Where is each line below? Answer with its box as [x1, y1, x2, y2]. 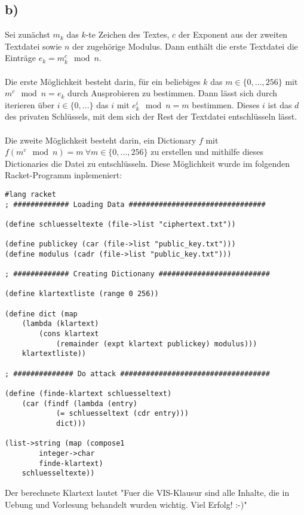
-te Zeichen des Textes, [85, 28, 170, 41]
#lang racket [5, 190, 56, 199]
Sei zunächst [5, 28, 50, 41]
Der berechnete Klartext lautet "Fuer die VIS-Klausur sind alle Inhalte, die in [5, 486, 290, 498]
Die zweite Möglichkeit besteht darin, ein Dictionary [5, 133, 196, 146]
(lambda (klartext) [22, 319, 99, 328]
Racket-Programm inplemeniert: [5, 169, 122, 181]
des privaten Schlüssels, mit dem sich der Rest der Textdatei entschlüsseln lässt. [5, 110, 297, 123]
